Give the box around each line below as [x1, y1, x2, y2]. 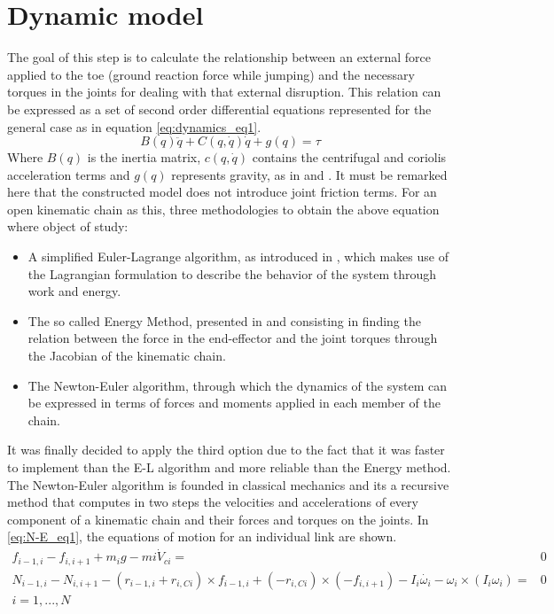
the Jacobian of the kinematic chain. [27, 346, 226, 365]
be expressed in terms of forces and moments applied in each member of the [27, 393, 441, 412]
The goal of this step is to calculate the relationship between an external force [7, 48, 431, 66]
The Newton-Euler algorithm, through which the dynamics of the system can [27, 376, 448, 394]
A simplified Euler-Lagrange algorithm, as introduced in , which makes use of [27, 247, 449, 266]
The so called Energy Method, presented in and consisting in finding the [27, 311, 421, 330]
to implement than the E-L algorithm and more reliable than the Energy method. [7, 458, 451, 476]
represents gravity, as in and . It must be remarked [171, 165, 448, 183]
